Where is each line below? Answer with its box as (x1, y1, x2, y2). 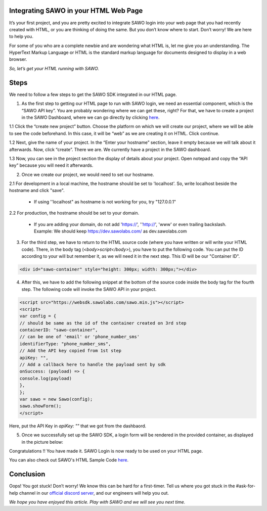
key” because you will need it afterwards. (9, 162, 93, 168)
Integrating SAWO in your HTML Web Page (9, 6, 143, 15)
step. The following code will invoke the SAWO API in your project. (21, 286, 157, 292)
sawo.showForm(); (19, 403, 62, 409)
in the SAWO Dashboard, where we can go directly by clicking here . (21, 114, 160, 120)
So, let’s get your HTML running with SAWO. (9, 65, 99, 71)
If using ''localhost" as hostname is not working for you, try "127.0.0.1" (34, 198, 177, 205)
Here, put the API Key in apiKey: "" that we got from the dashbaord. (9, 423, 147, 429)
